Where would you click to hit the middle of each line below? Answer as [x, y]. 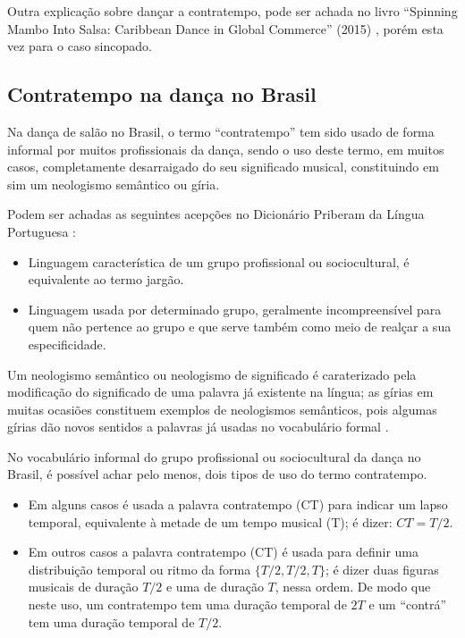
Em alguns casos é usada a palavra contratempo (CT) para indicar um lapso [238, 504]
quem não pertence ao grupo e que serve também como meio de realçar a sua [240, 327]
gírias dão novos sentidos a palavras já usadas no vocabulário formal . [198, 427]
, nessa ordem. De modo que [353, 587]
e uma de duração [215, 587]
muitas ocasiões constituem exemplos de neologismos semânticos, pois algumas [222, 409]
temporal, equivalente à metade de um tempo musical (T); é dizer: [210, 521]
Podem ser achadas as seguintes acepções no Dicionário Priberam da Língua [216, 214]
